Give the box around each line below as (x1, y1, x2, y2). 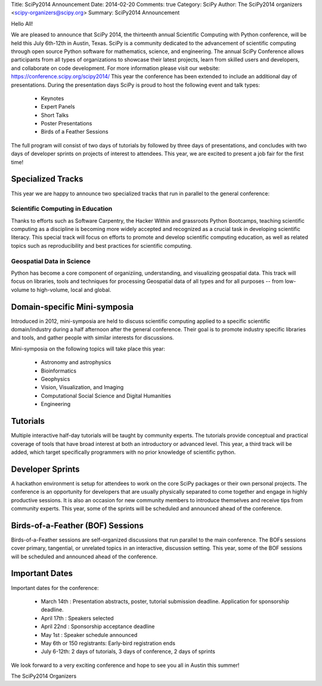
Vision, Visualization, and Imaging (41, 384, 124, 391)
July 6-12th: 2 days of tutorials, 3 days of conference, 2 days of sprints (41, 648, 216, 655)
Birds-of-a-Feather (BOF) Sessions (11, 520, 144, 531)
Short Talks (41, 111, 69, 119)
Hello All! (11, 20, 33, 27)
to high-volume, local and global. (30, 286, 112, 293)
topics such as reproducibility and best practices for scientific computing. (11, 242, 192, 249)
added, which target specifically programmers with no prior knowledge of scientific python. (11, 448, 236, 456)
